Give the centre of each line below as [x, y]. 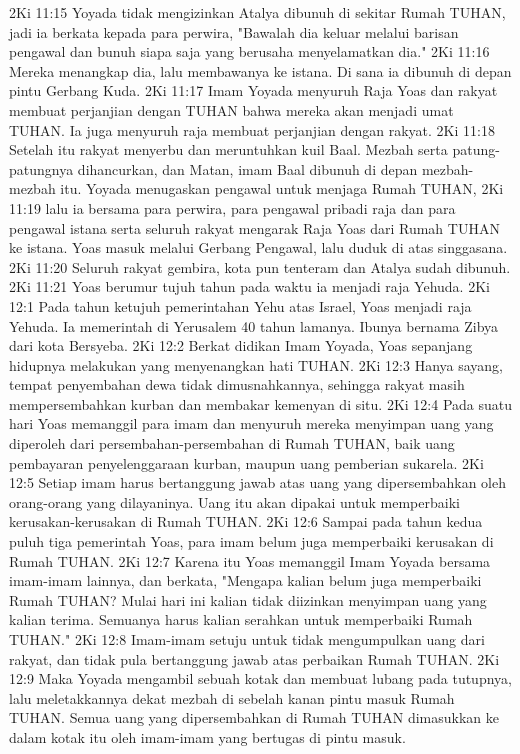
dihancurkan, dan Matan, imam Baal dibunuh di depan [247, 168]
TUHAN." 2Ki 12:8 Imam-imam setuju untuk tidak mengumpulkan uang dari [247, 639]
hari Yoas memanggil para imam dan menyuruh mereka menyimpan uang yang [251, 423]
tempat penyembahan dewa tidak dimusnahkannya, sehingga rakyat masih [237, 384]
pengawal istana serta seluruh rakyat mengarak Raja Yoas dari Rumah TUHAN [254, 227]
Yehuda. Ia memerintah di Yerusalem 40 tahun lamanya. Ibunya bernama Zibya [254, 325]
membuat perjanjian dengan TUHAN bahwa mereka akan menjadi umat [231, 109]
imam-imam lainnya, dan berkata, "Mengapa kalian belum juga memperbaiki [245, 580]
